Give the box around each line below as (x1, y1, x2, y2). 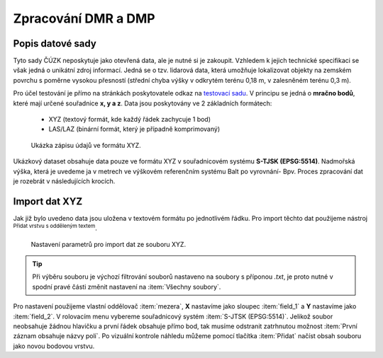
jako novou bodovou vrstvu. (13, 342, 95, 350)
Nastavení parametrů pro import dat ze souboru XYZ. (30, 240, 187, 248)
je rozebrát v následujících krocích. (13, 177, 116, 185)
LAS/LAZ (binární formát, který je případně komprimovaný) (48, 125, 220, 134)
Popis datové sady (13, 37, 97, 50)
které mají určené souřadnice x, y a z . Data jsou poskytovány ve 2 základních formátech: (13, 99, 272, 108)
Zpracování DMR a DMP (13, 11, 155, 26)
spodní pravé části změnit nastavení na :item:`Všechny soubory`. (32, 282, 221, 291)
